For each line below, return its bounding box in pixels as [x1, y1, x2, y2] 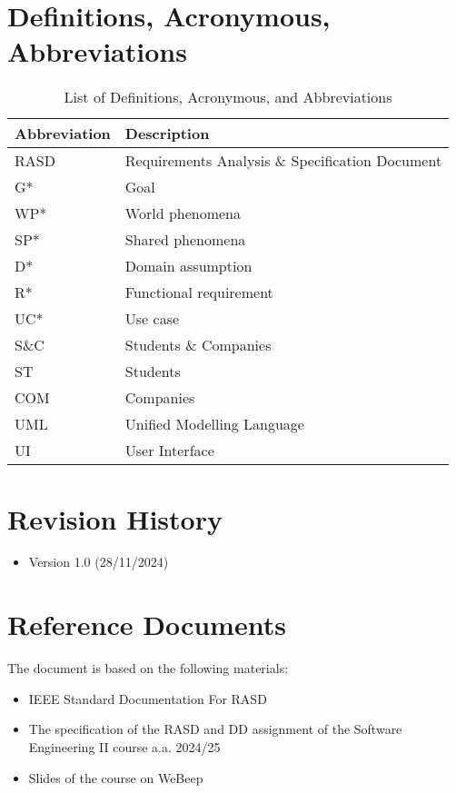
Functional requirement [124, 282, 273, 303]
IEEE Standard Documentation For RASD [28, 689, 267, 708]
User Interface [124, 440, 214, 461]
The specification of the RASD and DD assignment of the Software [28, 719, 402, 738]
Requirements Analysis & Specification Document [124, 150, 442, 172]
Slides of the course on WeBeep [28, 768, 203, 787]
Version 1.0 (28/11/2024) [28, 552, 169, 571]
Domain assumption [124, 255, 253, 277]
